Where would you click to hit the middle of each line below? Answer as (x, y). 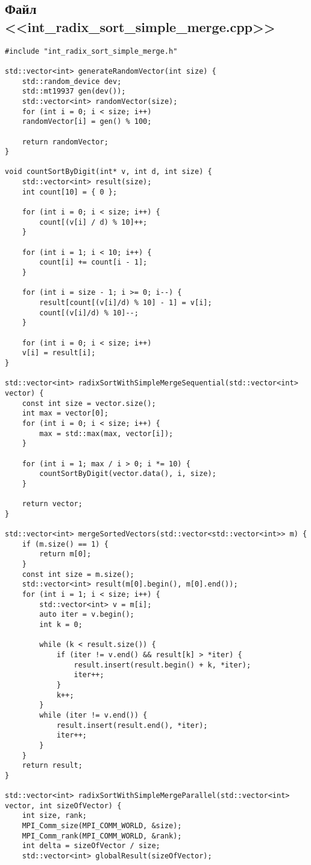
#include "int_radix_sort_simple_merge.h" (91, 51)
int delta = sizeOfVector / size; (91, 846)
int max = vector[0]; (65, 413)
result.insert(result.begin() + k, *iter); (162, 665)
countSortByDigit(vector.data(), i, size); (128, 474)
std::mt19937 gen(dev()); (74, 92)
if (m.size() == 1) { (65, 544)
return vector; (52, 504)
